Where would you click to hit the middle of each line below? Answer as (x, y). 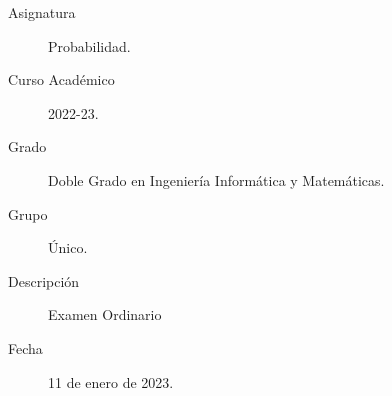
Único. (68, 247)
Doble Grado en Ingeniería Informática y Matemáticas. (216, 179)
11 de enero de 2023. (111, 381)
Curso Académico (61, 79)
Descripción (44, 280)
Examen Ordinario (105, 314)
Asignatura (42, 12)
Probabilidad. (89, 45)
